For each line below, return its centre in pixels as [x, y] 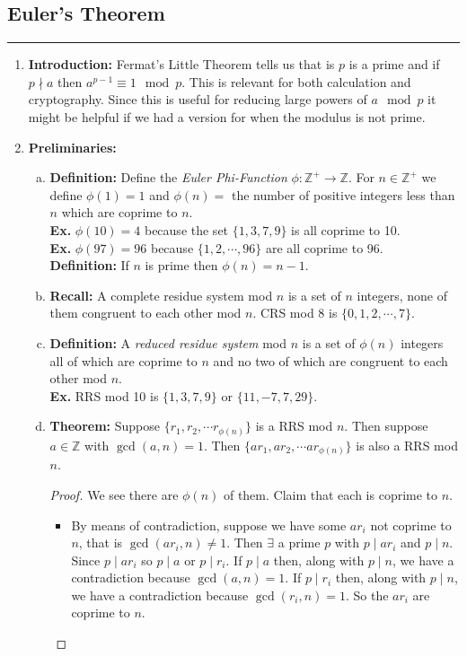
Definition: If [89, 265]
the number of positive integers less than [343, 194]
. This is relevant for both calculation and [296, 81]
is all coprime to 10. [346, 229]
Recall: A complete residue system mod [161, 295]
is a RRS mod [294, 426]
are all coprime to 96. [325, 247]
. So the [367, 595]
